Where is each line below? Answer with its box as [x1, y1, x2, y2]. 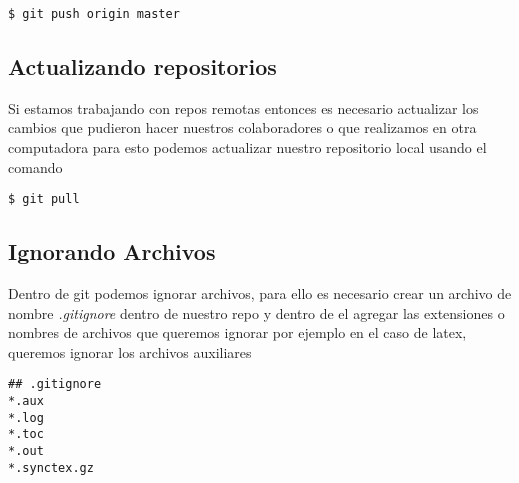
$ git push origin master [8, 7, 180, 21]
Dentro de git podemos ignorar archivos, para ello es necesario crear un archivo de [8, 283, 512, 304]
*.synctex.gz [8, 460, 94, 475]
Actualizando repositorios [8, 51, 277, 82]
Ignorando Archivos [8, 236, 216, 267]
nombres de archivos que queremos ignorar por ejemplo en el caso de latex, [8, 322, 467, 343]
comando [8, 156, 63, 177]
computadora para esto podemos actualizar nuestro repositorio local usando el [8, 137, 487, 158]
